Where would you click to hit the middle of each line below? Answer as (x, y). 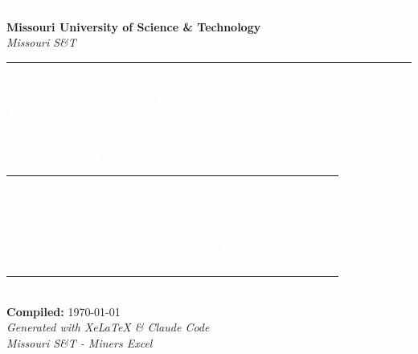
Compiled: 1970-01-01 (64, 311)
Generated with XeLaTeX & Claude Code (108, 327)
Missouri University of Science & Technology (134, 26)
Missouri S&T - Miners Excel (80, 342)
